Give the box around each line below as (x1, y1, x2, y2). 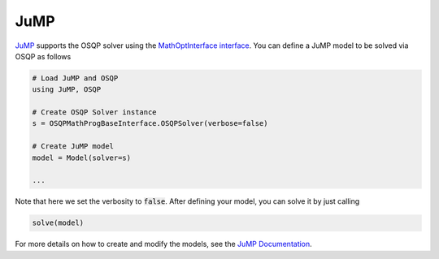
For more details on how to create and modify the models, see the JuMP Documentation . (15, 240, 312, 249)
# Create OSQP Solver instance (32, 108, 158, 117)
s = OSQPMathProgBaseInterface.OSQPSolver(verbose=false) (32, 119, 268, 128)
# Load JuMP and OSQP (32, 73, 119, 83)
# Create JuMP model (32, 142, 114, 151)
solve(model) (32, 218, 85, 227)
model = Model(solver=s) (32, 153, 132, 162)
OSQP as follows (15, 51, 72, 61)
